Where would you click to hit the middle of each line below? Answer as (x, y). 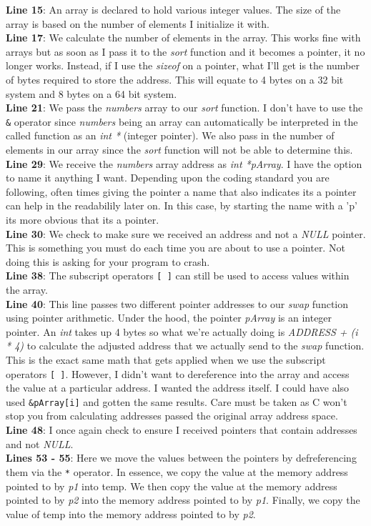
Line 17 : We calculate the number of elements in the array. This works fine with (183, 38)
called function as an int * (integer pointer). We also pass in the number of (170, 135)
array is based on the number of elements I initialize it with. (138, 23)
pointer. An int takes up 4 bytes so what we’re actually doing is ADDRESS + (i (182, 331)
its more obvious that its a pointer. (83, 219)
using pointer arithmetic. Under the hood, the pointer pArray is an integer (169, 318)
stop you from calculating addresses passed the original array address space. (172, 416)
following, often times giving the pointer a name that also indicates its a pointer (181, 191)
